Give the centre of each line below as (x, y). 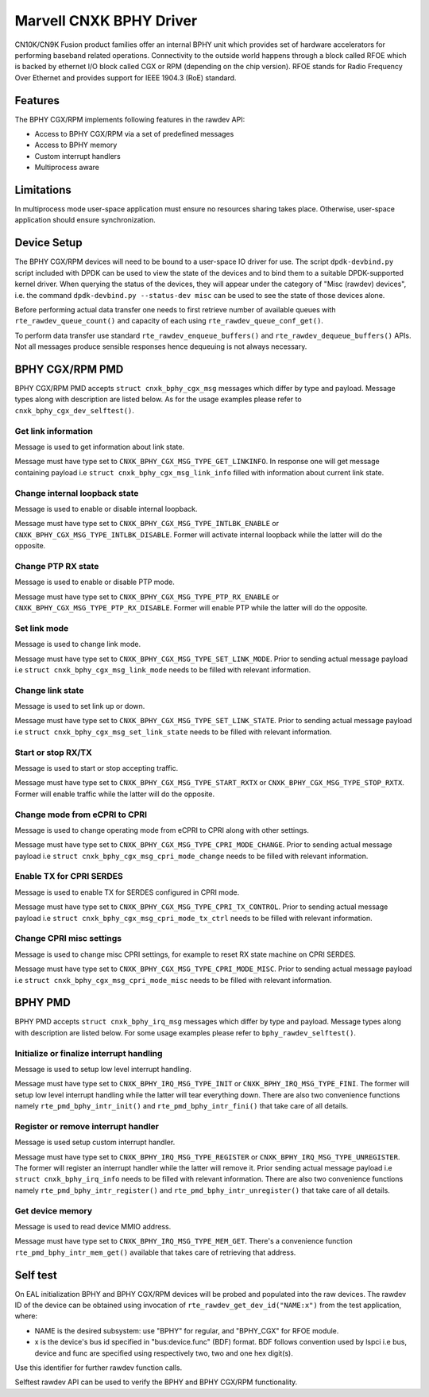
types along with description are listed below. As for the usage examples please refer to (158, 399)
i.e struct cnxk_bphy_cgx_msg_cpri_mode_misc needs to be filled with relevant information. (173, 980)
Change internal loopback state (77, 493)
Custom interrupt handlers (77, 156)
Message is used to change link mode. (78, 644)
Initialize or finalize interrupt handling (89, 1053)
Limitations (43, 190)
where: (26, 1316)
